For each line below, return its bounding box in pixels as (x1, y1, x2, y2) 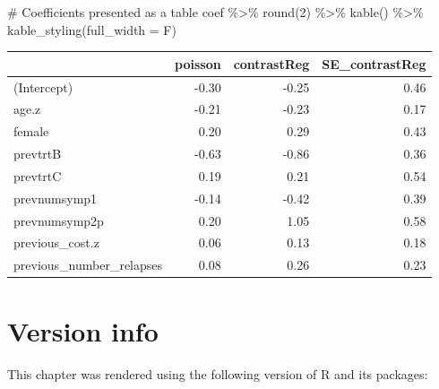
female (13, 122, 49, 141)
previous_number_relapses (13, 255, 163, 274)
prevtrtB (13, 144, 62, 163)
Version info (7, 312, 159, 349)
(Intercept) (13, 77, 73, 96)
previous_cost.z (13, 233, 99, 252)
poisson (175, 54, 221, 73)
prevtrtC (13, 166, 62, 185)
